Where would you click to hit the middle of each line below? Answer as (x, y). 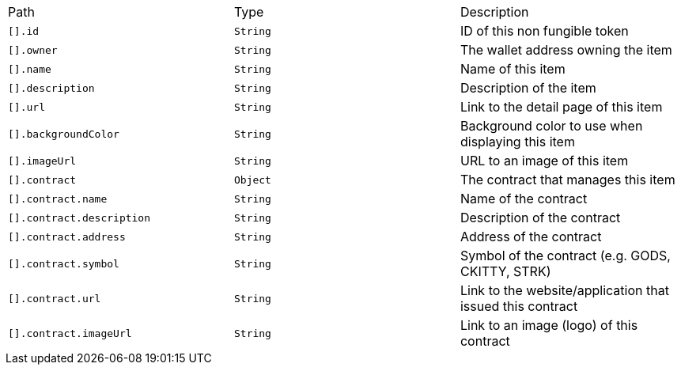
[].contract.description (79, 218)
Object (252, 180)
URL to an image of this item (544, 161)
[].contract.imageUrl (70, 333)
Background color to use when (551, 126)
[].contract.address (67, 237)
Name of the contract (524, 199)
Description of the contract (540, 218)
